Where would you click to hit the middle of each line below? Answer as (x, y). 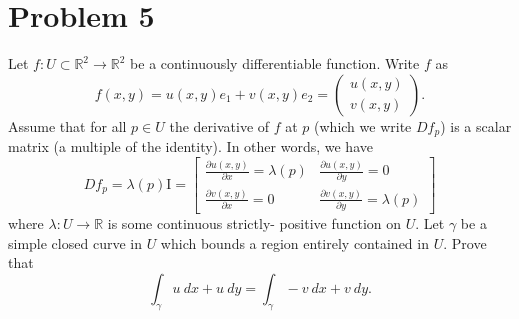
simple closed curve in (75, 242)
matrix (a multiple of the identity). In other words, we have (190, 146)
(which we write (363, 125)
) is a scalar (476, 125)
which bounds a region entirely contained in (294, 242)
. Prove (465, 242)
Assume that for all (67, 125)
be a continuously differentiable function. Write (275, 63)
